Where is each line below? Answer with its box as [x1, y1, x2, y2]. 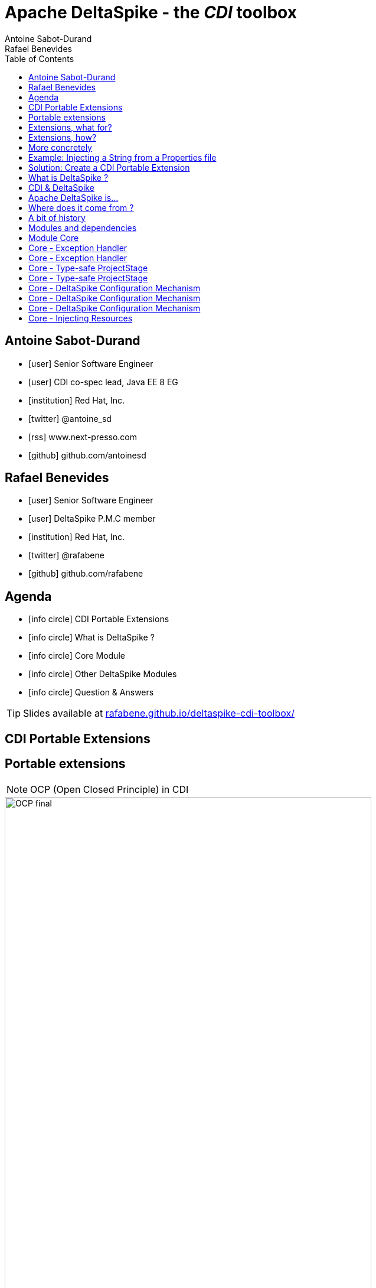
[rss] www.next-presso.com [28, 431, 137, 442]
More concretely [28, 142, 92, 152]
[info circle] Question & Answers [28, 687, 154, 698]
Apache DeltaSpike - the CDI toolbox [5, 2, 297, 22]
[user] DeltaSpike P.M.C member [28, 513, 156, 524]
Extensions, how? [28, 132, 97, 142]
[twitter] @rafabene [28, 550, 104, 561]
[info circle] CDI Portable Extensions [28, 614, 169, 625]
